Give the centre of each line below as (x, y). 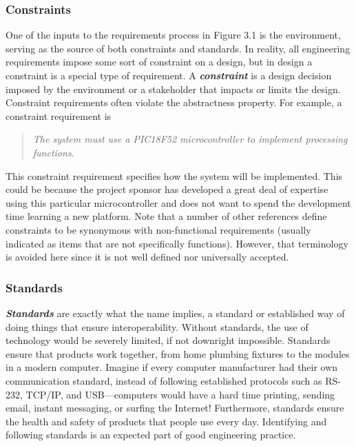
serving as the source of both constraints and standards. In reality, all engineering (178, 48)
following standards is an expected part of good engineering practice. (151, 435)
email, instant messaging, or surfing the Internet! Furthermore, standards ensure (175, 408)
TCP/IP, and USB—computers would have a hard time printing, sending (180, 394)
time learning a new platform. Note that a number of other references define (166, 216)
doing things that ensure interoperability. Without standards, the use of (157, 326)
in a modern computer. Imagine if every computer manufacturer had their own (172, 367)
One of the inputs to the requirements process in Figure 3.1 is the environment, (173, 35)
